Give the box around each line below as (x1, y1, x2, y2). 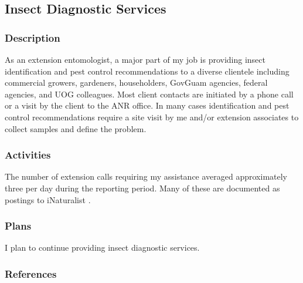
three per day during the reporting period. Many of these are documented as (5, 181, 280, 194)
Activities (5, 147, 51, 162)
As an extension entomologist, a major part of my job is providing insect (5, 53, 266, 65)
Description (5, 30, 60, 45)
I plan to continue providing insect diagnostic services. (5, 241, 200, 254)
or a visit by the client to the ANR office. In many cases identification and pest (5, 99, 290, 112)
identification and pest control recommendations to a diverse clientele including (5, 65, 290, 77)
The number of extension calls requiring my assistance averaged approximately (5, 170, 288, 183)
